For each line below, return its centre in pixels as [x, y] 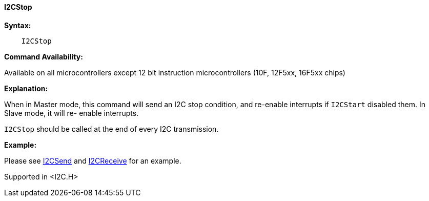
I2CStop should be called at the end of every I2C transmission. [111, 129]
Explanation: [26, 88]
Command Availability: [44, 56]
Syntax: [18, 25]
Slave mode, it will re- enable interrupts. [71, 113]
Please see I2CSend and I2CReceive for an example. [93, 160]
